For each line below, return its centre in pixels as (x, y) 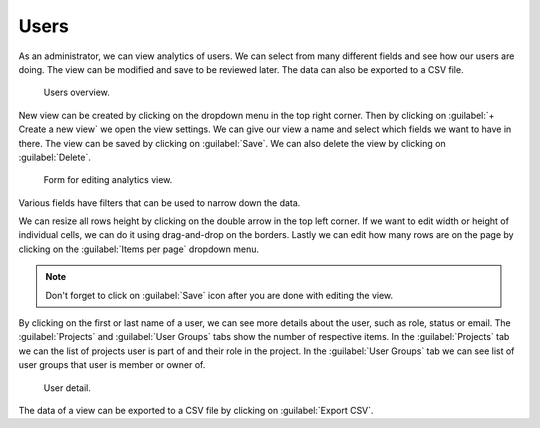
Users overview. (76, 92)
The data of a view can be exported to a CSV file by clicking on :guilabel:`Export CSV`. (196, 410)
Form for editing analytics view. (108, 180)
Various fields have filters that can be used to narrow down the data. (159, 202)
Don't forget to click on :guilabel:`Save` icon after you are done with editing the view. (219, 295)
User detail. (67, 387)
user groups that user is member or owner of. (112, 365)
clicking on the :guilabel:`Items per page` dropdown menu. (139, 249)
